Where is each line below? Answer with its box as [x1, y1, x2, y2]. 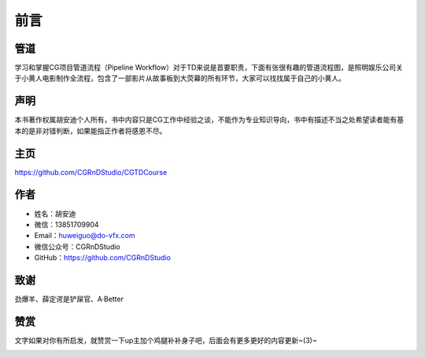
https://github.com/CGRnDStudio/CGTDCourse [14, 167, 168, 177]
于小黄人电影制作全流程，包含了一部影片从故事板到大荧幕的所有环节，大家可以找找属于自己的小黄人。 [14, 73, 346, 83]
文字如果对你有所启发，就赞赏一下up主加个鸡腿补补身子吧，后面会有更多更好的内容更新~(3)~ [14, 335, 318, 345]
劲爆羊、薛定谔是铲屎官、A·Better [14, 294, 124, 304]
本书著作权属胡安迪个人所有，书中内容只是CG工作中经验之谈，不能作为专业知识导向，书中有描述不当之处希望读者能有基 [14, 115, 405, 125]
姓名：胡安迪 [34, 209, 76, 218]
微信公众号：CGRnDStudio [34, 241, 121, 252]
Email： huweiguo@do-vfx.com [34, 231, 135, 241]
